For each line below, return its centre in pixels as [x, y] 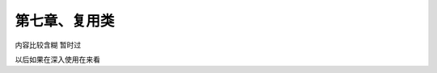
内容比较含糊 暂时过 [48, 45]
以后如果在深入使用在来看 [57, 59]
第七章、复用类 [65, 21]
